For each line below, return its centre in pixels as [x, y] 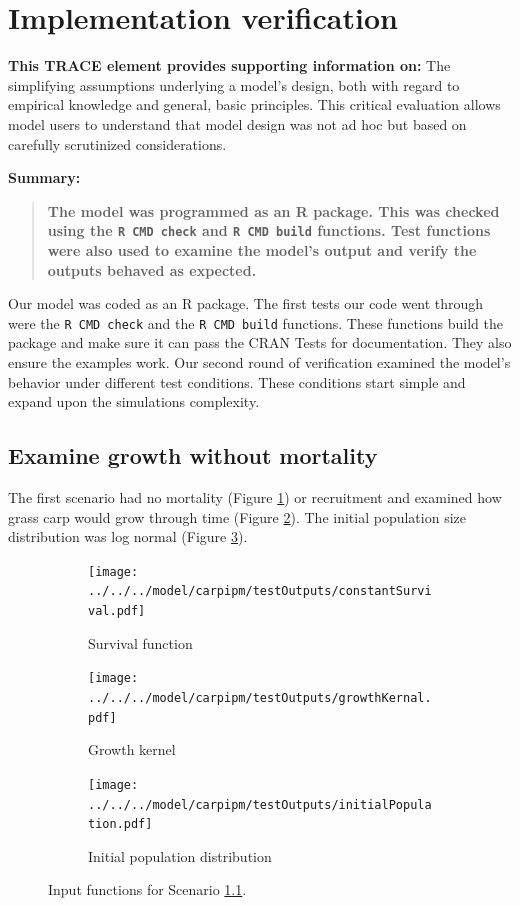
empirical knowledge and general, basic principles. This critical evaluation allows [254, 104]
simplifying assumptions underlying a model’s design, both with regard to [234, 84]
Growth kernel [132, 749]
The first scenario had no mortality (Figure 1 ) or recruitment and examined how [255, 496]
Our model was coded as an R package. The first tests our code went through [246, 303]
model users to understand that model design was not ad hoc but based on [237, 123]
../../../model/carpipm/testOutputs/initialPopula [260, 804]
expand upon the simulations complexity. [134, 401]
